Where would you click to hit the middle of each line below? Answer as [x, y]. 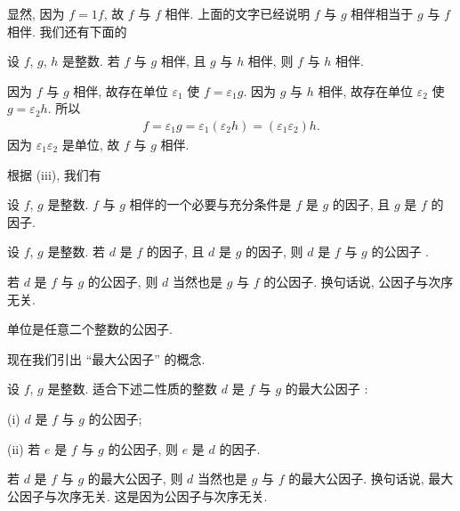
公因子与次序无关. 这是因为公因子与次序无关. [137, 495]
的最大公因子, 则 [135, 479]
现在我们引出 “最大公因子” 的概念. [106, 358]
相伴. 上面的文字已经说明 [238, 13]
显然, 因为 [36, 13]
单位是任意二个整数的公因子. [90, 329]
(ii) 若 [24, 448]
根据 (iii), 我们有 [54, 174]
